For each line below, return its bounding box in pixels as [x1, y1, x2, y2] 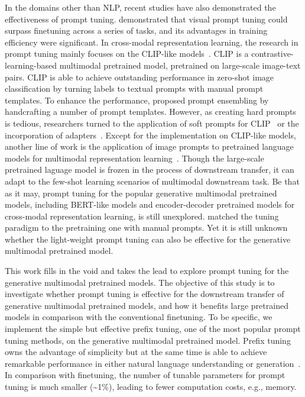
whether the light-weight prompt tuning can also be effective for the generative [5, 233, 291, 245]
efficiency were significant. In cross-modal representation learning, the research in [5, 35, 298, 48]
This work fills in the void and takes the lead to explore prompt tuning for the [5, 264, 289, 277]
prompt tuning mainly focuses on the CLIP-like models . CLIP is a [5, 47, 249, 60]
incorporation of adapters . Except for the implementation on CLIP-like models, [5, 128, 296, 141]
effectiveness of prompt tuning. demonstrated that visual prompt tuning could [5, 12, 288, 25]
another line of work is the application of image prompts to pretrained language [5, 140, 294, 153]
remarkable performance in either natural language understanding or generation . [5, 357, 301, 369]
